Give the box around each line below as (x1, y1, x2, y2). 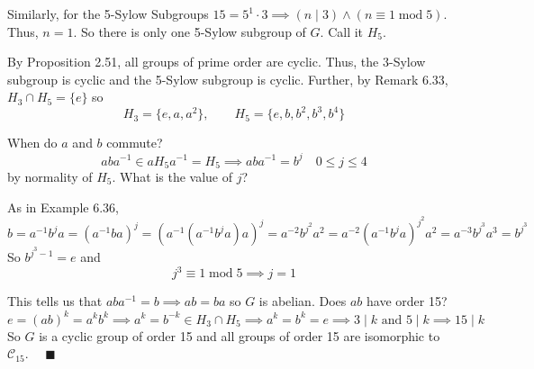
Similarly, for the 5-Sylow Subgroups (7, 4, 209, 22)
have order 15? (367, 292, 448, 310)
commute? (106, 133, 163, 152)
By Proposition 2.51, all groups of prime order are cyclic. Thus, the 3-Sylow (7, 52, 426, 71)
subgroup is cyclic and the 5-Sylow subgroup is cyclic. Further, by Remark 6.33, (7, 69, 448, 88)
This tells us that (7, 292, 103, 310)
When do (7, 133, 58, 152)
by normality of (7, 167, 93, 186)
